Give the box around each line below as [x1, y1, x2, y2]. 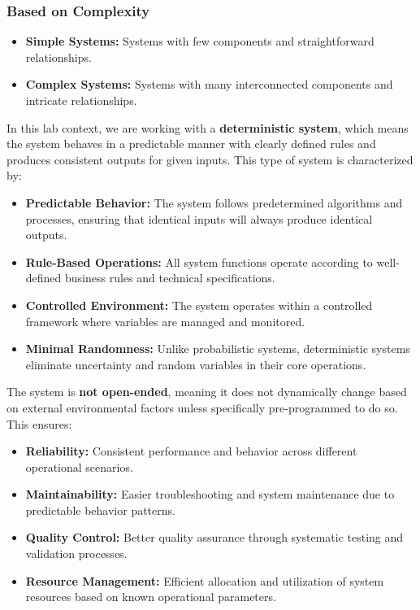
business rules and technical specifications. [65, 269, 275, 286]
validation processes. [25, 545, 128, 562]
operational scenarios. [25, 458, 133, 475]
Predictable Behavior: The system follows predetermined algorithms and [25, 194, 403, 211]
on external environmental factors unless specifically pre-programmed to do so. [6, 399, 398, 416]
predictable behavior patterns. [25, 501, 175, 518]
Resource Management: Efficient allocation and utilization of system [25, 572, 384, 589]
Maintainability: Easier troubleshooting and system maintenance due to [25, 486, 395, 503]
